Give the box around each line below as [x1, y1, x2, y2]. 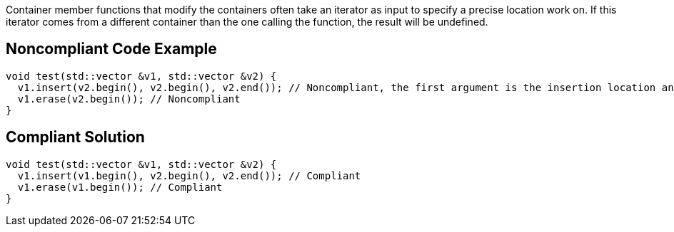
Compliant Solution [6, 128, 145, 147]
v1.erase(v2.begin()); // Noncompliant [17, 93, 241, 105]
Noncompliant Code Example [6, 40, 217, 58]
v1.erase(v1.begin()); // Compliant [17, 181, 223, 193]
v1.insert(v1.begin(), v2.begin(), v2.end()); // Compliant [17, 169, 361, 181]
